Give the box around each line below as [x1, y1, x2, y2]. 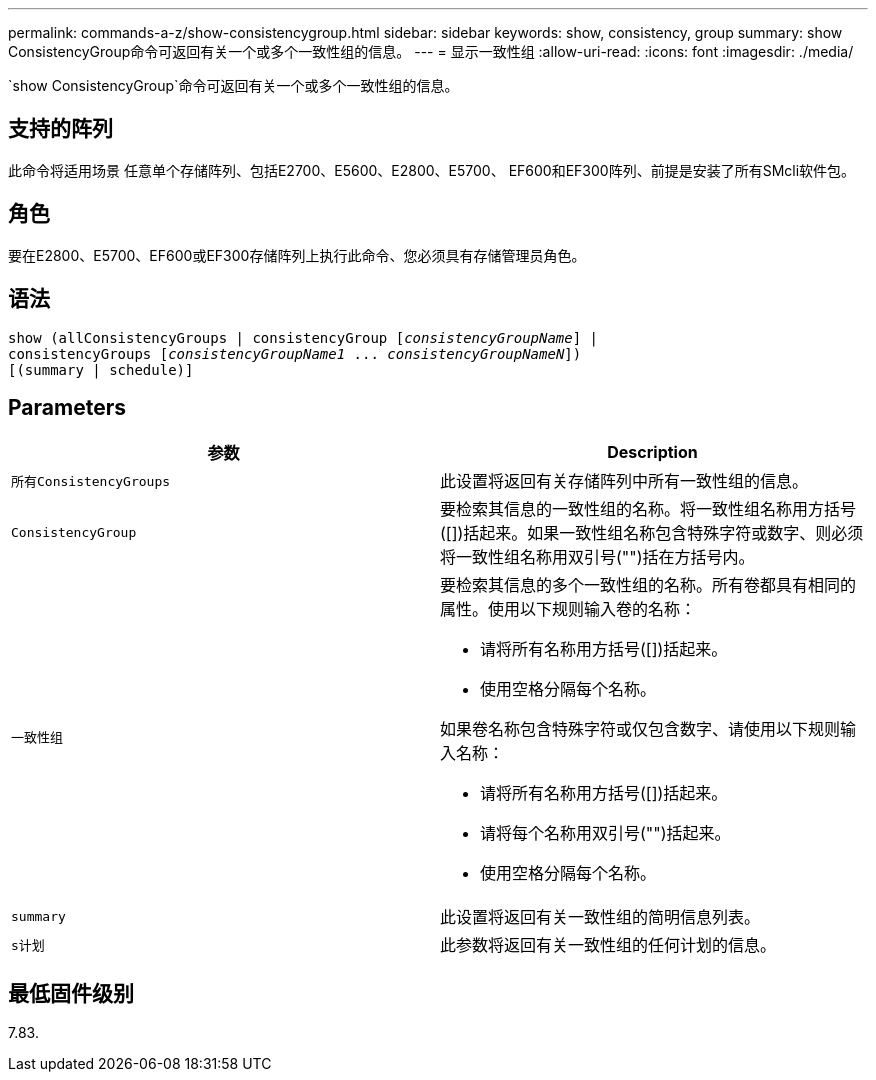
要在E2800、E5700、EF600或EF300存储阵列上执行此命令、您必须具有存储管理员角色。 [8, 246, 586, 264]
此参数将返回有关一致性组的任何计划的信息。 [440, 935, 777, 956]
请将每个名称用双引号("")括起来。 [480, 823, 731, 844]
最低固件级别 [8, 980, 134, 1006]
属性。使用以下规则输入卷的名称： [440, 599, 697, 620]
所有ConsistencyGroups [11, 473, 171, 489]
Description [607, 442, 698, 463]
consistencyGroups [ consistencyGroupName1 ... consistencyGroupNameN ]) [8, 345, 582, 362]
